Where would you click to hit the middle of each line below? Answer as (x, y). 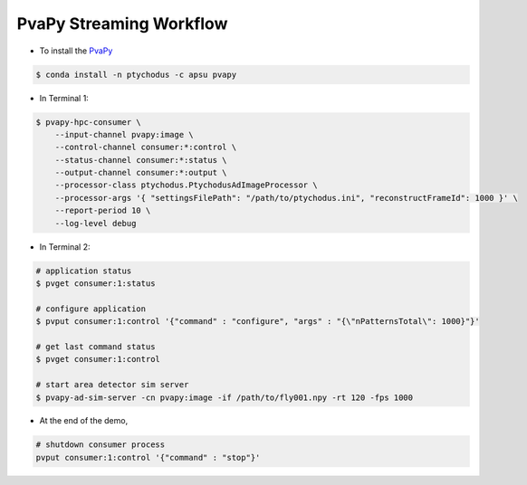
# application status (84, 271)
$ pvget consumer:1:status (96, 283)
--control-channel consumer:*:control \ (146, 147)
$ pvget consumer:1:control (98, 359)
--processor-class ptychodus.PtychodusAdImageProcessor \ (186, 185)
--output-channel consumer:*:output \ (141, 173)
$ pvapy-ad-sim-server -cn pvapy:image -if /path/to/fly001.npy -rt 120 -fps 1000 (225, 397)
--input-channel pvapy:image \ (124, 134)
